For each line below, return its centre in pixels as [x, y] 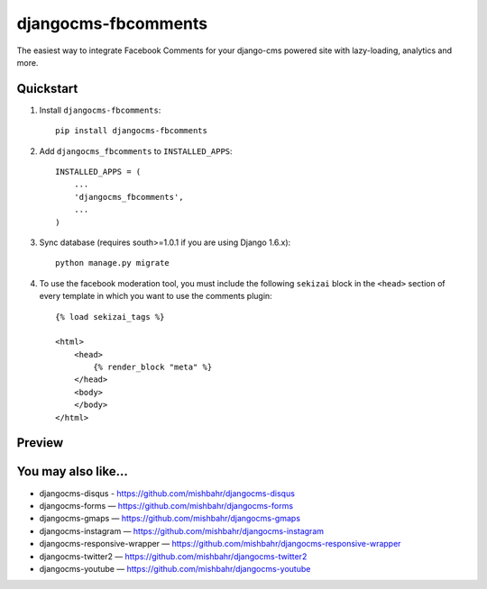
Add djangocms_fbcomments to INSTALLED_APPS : [136, 151]
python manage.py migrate [113, 263]
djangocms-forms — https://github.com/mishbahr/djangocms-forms [166, 505]
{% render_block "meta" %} [153, 367]
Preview [40, 443]
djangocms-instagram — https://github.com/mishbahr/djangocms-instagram [182, 530]
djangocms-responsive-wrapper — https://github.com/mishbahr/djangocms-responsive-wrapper [220, 544]
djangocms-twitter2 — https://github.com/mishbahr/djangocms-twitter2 [173, 556]
